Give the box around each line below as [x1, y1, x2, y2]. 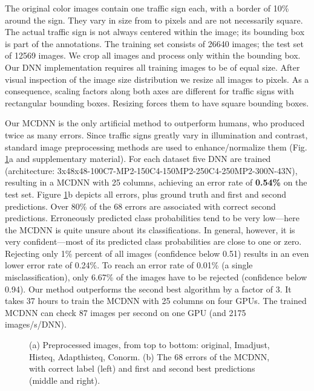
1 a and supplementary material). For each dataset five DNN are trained [5, 152, 271, 165]
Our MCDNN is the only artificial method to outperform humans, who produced [5, 117, 305, 129]
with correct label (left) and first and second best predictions [29, 362, 255, 375]
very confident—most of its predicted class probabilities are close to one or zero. [5, 235, 302, 248]
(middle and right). [29, 373, 100, 386]
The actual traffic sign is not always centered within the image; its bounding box [5, 25, 305, 38]
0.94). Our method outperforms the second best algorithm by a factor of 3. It [5, 282, 292, 295]
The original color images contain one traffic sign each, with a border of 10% [5, 2, 289, 14]
